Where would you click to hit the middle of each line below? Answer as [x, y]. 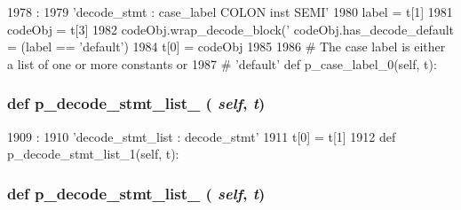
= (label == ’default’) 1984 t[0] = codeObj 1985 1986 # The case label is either [227, 47]
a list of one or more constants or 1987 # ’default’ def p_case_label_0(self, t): [222, 63]
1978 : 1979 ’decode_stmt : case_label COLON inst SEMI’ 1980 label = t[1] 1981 [230, 12]
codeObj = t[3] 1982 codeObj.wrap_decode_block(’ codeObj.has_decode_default [231, 29]
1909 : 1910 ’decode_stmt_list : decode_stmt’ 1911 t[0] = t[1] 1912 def [202, 136]
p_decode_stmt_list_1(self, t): [93, 154]
